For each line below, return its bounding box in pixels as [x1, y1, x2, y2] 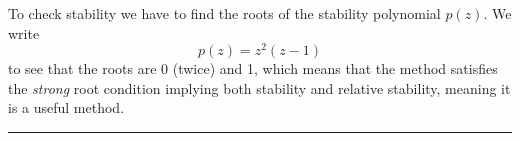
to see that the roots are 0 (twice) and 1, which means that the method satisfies [8, 58, 498, 79]
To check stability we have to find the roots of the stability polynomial [8, 3, 441, 23]
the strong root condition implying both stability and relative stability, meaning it [8, 77, 511, 98]
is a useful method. [8, 97, 125, 118]
